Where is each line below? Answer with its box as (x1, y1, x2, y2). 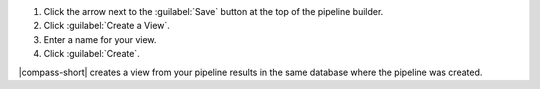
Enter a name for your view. (43, 33, 157, 45)
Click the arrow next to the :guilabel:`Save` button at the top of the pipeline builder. (43, 6, 384, 17)
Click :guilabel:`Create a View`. (43, 20, 170, 32)
